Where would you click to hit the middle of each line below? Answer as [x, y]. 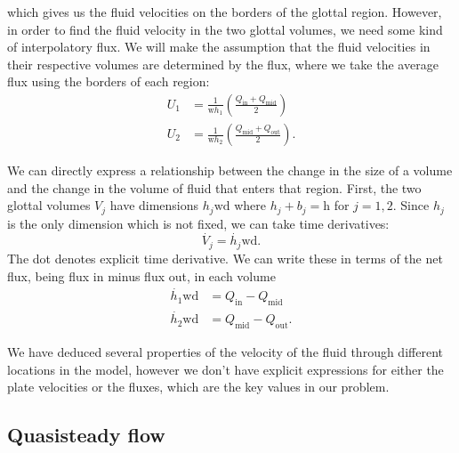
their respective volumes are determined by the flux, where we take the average [223, 64]
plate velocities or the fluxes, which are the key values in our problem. [198, 387]
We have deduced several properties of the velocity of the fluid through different [225, 352]
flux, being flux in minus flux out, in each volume [141, 275]
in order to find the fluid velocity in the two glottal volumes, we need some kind [225, 29]
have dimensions [154, 205]
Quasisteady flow [86, 435]
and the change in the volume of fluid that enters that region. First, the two [214, 187]
